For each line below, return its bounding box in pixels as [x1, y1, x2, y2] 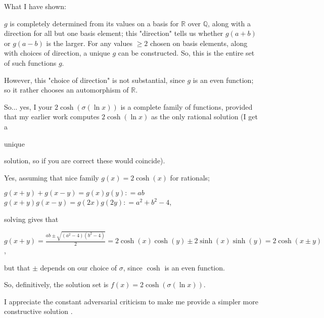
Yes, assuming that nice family [4, 172, 99, 183]
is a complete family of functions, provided [120, 101, 253, 112]
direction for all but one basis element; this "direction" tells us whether [4, 28, 223, 38]
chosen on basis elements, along [150, 37, 248, 48]
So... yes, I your [4, 101, 53, 112]
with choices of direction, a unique [4, 48, 110, 58]
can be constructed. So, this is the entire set [118, 48, 255, 58]
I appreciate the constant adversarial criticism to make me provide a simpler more [4, 296, 258, 306]
